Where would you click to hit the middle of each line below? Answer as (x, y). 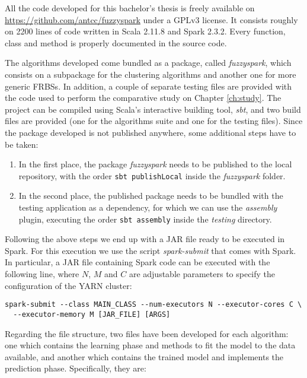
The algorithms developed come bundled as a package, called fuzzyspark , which (148, 63)
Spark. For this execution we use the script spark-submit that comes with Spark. (151, 250)
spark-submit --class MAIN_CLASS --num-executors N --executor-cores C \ (153, 305)
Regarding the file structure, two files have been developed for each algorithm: (147, 333)
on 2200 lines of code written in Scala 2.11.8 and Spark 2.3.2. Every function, (145, 31)
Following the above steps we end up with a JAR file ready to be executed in (145, 239)
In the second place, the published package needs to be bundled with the (151, 196)
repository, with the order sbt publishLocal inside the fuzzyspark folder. (152, 175)
